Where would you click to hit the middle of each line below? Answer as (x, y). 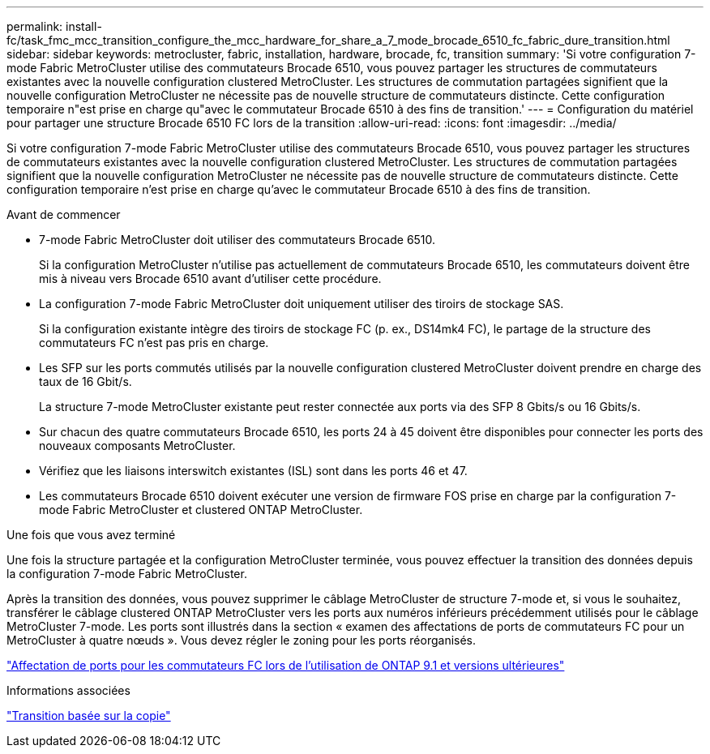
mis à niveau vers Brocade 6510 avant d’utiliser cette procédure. (210, 278)
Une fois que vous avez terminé (91, 535)
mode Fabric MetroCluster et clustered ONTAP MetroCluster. (201, 510)
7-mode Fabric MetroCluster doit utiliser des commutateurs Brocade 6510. (237, 240)
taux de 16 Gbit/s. (86, 381)
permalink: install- (54, 26)
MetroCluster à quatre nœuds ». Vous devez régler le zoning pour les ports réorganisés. (242, 640)
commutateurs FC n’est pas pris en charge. (154, 343)
